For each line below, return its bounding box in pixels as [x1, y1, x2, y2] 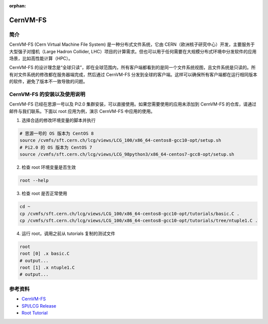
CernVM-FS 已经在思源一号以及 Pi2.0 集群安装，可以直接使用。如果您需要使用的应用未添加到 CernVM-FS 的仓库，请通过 [9, 101, 257, 107]
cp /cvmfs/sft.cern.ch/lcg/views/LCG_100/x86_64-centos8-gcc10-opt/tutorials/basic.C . [19, 211, 240, 216]
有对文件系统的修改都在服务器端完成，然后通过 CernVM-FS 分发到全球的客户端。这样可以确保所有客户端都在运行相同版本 [9, 71, 258, 77]
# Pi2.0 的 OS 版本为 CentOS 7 [19, 144, 92, 150]
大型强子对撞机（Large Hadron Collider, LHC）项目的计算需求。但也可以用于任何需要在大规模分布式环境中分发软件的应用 [9, 48, 257, 54]
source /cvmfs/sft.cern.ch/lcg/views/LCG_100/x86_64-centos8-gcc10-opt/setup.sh [19, 137, 221, 143]
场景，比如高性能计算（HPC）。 [9, 55, 73, 61]
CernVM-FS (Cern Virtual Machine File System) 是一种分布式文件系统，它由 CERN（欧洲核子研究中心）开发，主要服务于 [9, 41, 255, 47]
